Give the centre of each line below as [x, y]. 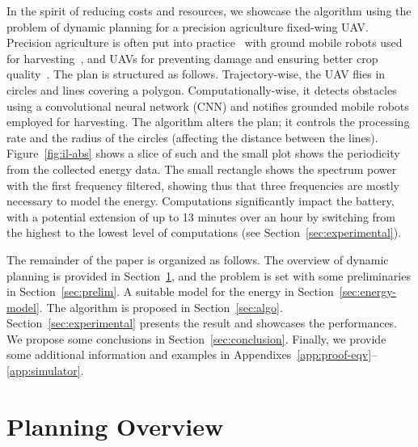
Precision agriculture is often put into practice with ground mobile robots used [205, 42]
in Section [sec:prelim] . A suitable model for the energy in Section [170, 291]
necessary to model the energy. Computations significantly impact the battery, [201, 201]
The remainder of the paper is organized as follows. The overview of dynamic [198, 259]
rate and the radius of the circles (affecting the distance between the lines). [192, 137]
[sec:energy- [368, 291]
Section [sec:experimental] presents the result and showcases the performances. [202, 323]
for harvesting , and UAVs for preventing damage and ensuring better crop [192, 58]
